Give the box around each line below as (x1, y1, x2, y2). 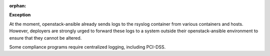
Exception (9, 12, 31, 18)
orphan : (9, 3, 26, 8)
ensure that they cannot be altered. (9, 35, 82, 41)
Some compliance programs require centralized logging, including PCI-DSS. (9, 44, 166, 50)
